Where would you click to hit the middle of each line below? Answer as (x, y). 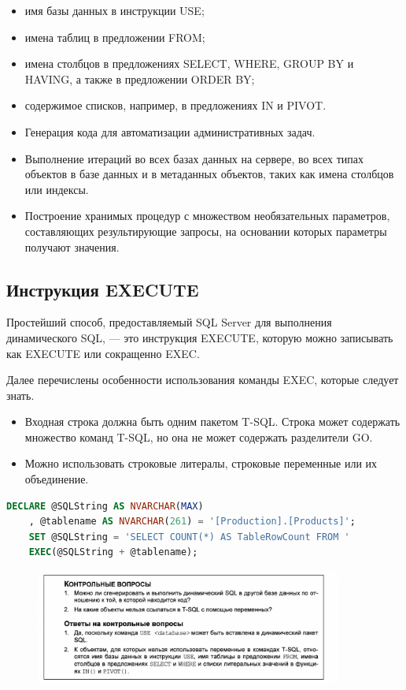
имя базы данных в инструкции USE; (114, 10)
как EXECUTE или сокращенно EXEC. (103, 353)
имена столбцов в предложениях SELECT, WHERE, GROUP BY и (189, 63)
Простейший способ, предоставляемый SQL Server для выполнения (169, 322)
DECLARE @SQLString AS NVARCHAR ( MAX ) (105, 506)
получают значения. (72, 246)
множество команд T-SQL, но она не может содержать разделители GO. (199, 436)
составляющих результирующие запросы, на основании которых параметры (206, 231)
